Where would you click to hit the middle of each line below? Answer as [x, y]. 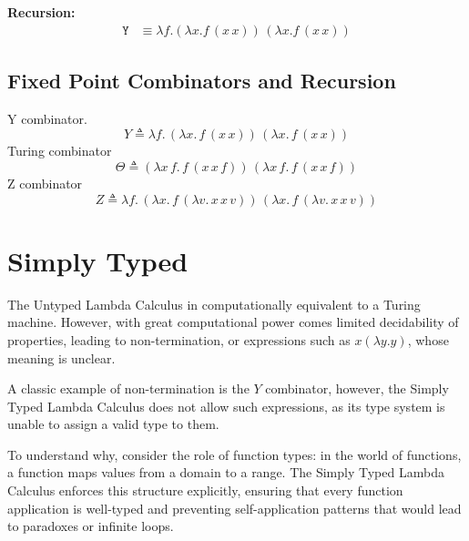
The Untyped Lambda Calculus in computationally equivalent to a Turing [214, 304]
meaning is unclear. [61, 357]
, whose [428, 339]
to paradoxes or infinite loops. [91, 526]
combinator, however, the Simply [357, 388]
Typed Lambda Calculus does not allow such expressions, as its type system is [226, 406]
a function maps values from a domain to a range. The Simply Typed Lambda [226, 472]
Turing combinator [60, 151]
